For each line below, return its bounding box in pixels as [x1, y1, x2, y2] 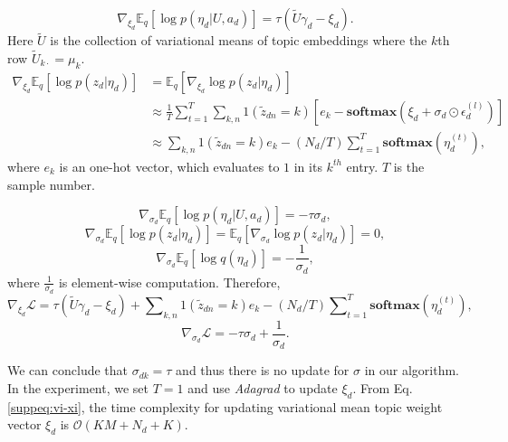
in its [293, 156, 322, 175]
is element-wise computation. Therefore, [58, 272, 281, 291]
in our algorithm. [364, 361, 459, 380]
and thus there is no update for [176, 361, 350, 380]
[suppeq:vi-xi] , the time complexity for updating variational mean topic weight [7, 397, 443, 416]
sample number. [7, 174, 95, 193]
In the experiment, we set [7, 378, 149, 397]
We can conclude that [7, 361, 128, 380]
